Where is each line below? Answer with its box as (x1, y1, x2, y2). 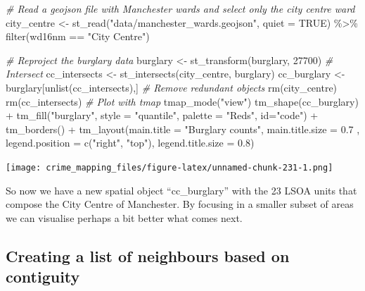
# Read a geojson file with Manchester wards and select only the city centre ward (6, 1, 355, 16)
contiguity (6, 266, 80, 287)
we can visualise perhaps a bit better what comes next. (6, 210, 243, 225)
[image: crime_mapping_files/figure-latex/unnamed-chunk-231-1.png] (6, 162, 333, 173)
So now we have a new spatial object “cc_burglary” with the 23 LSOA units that (6, 182, 357, 197)
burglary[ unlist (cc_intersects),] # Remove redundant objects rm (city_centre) (6, 80, 338, 94)
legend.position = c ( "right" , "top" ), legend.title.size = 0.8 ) (6, 135, 255, 150)
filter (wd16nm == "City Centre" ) (6, 29, 150, 44)
